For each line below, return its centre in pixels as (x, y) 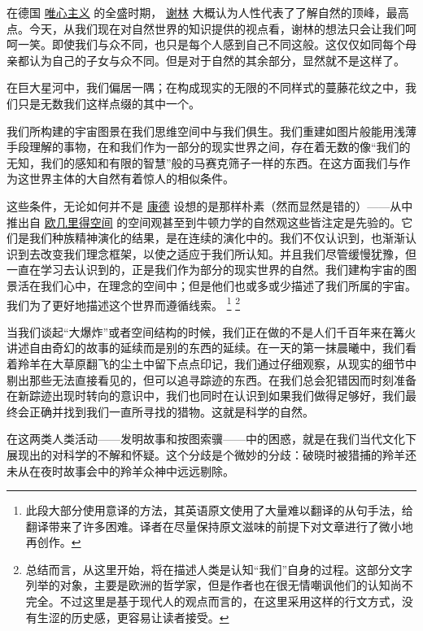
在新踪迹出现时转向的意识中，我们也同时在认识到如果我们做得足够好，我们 (206, 396)
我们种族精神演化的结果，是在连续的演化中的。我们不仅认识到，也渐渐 (217, 238)
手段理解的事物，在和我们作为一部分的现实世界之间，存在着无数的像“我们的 (209, 147)
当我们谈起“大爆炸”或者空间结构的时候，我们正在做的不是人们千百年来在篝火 (211, 331)
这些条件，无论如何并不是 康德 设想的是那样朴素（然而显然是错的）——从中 (210, 205)
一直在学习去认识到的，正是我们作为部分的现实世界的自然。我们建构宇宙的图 (211, 270)
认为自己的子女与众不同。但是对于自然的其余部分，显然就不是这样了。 (217, 60)
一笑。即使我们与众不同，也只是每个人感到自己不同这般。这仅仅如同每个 (211, 44)
